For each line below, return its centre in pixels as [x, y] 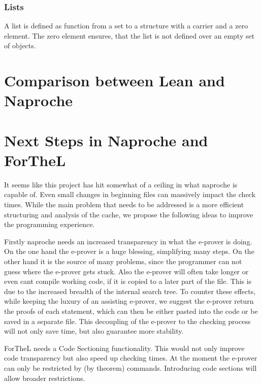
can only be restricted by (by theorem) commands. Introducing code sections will [130, 367]
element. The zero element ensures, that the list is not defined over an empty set [129, 35]
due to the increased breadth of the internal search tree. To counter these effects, [130, 291]
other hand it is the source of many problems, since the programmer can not [123, 261]
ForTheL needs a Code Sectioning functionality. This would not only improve [124, 348]
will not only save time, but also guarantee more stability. [94, 331]
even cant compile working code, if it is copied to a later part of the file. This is [128, 281]
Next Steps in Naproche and [106, 140]
